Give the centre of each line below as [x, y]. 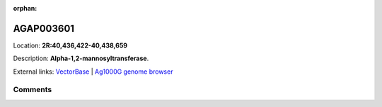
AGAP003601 [44, 28]
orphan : [25, 8]
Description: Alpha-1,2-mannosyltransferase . [81, 58]
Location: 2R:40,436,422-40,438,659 [70, 45]
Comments [33, 90]
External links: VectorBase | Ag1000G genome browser [93, 72]
